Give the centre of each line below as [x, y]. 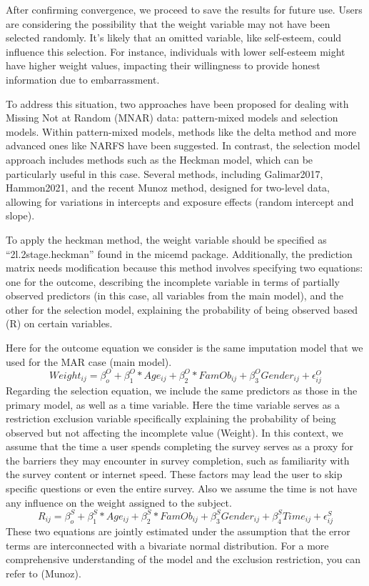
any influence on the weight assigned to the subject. [119, 502]
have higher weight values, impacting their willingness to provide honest [163, 65]
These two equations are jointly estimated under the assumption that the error [178, 531]
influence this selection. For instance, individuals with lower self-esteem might [176, 51]
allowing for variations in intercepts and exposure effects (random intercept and [180, 201]
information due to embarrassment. [83, 79]
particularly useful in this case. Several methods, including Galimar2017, [165, 173]
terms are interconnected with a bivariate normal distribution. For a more [167, 545]
